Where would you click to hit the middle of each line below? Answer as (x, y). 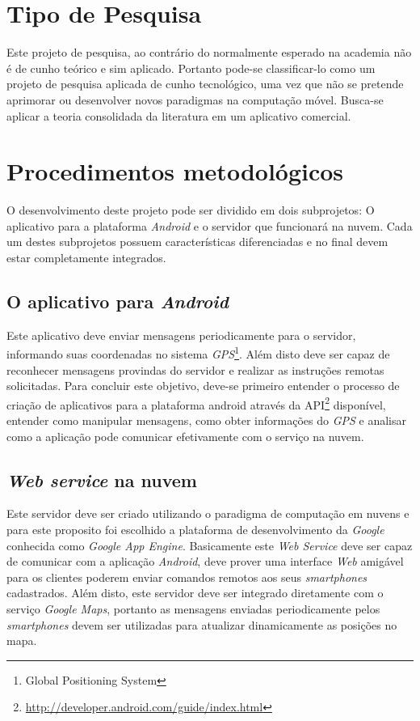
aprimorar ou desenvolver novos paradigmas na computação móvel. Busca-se (195, 99)
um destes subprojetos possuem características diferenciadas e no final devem (197, 242)
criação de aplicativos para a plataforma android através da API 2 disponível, (196, 403)
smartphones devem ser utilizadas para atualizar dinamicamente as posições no (202, 624)
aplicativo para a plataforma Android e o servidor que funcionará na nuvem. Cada (210, 225)
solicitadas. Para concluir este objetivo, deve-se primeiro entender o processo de (203, 386)
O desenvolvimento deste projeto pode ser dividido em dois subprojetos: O (191, 210)
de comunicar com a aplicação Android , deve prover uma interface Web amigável (205, 561)
